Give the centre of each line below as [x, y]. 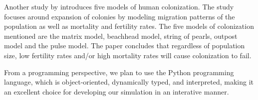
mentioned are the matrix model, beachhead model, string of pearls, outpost [121, 36]
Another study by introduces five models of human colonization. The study [119, 6]
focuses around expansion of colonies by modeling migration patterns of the [120, 16]
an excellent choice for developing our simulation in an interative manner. [117, 91]
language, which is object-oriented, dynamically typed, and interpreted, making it [129, 82]
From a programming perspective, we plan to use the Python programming [119, 72]
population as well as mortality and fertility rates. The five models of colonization [129, 26]
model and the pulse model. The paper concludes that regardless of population [125, 46]
